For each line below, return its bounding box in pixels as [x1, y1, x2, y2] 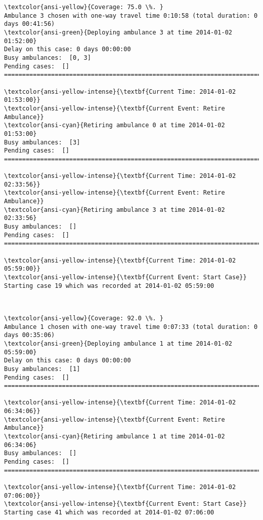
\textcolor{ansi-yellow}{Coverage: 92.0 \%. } [4, 314, 163, 322]
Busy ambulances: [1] [4, 365, 80, 373]
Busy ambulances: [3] [4, 138, 80, 146]
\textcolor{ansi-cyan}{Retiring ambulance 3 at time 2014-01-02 [4, 206, 225, 213]
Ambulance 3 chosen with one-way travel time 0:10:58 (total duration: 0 [4, 12, 258, 19]
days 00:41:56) [4, 20, 55, 28]
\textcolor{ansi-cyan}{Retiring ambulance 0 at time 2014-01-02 [4, 122, 225, 129]
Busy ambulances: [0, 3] [4, 54, 91, 61]
